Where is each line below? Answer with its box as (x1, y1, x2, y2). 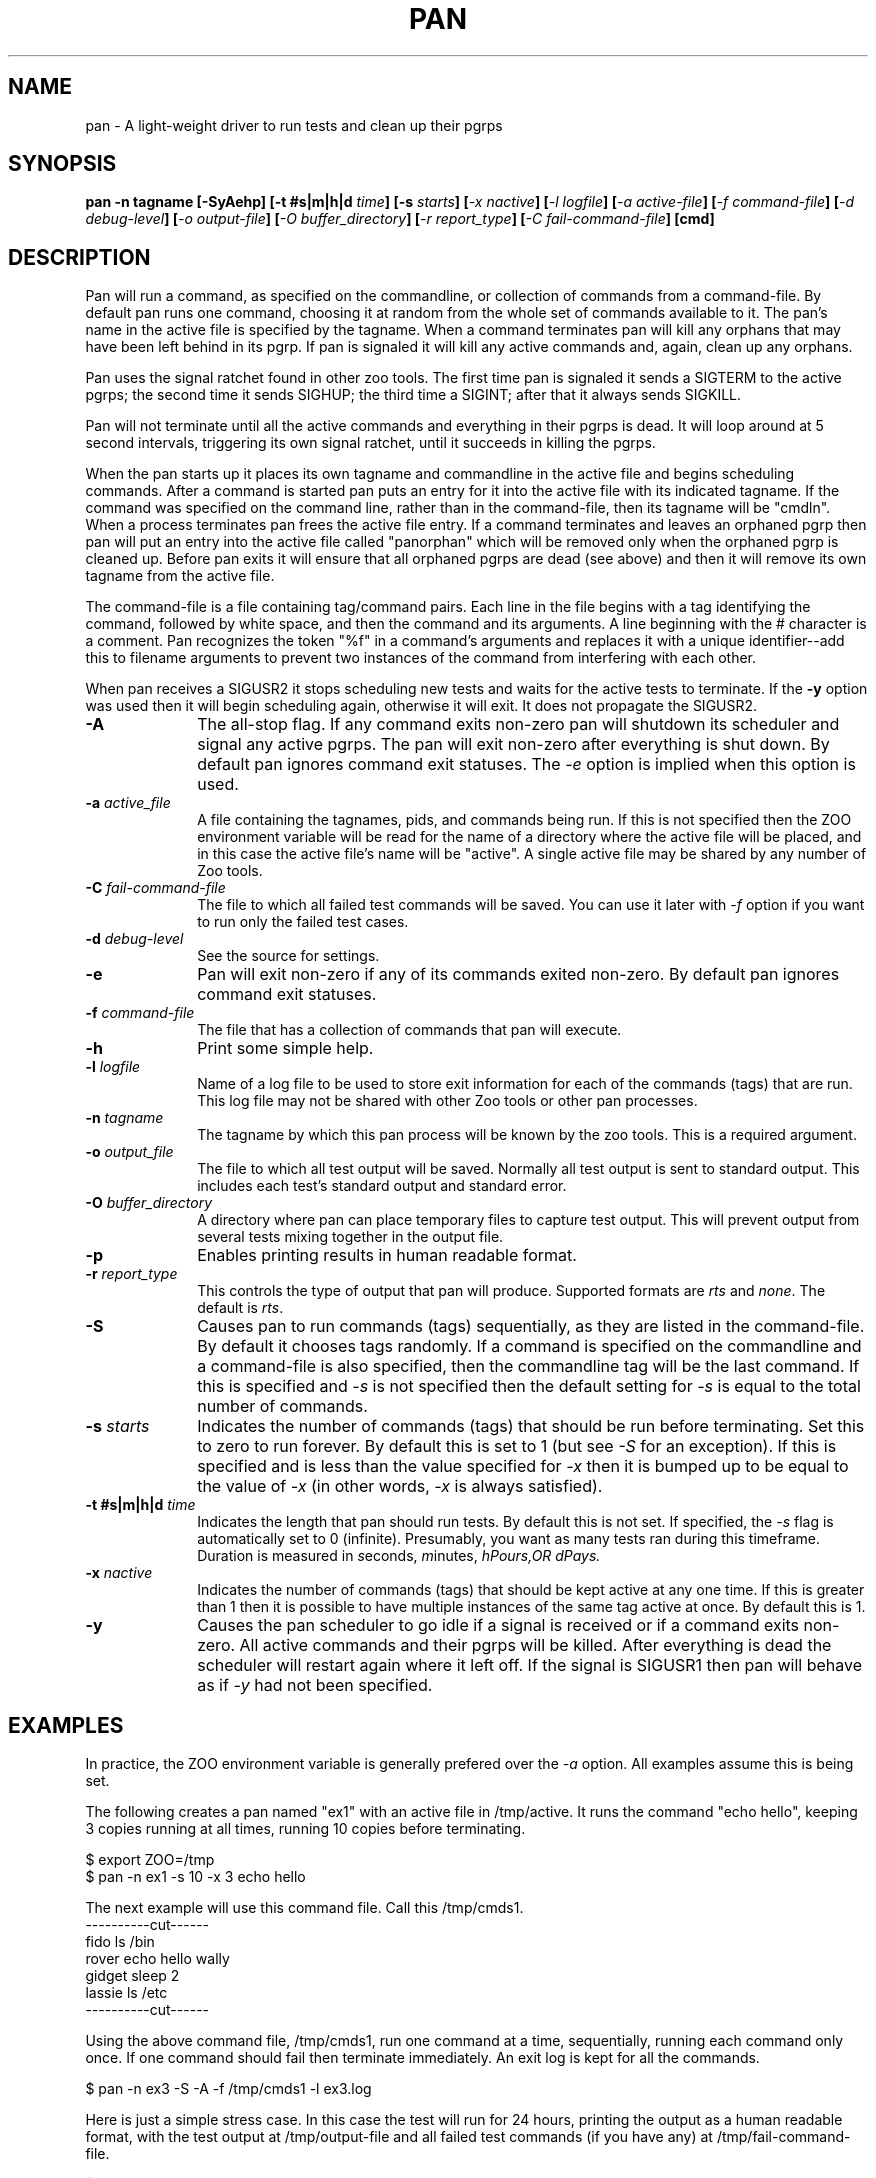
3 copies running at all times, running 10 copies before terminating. (85, 1820, 526, 1838)
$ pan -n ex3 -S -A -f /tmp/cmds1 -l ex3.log (85, 2080, 372, 2098)
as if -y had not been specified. (197, 1675, 433, 1696)
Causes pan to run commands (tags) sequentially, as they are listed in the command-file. (197, 1316, 865, 1337)
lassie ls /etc (85, 1984, 168, 2002)
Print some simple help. (197, 1038, 374, 1059)
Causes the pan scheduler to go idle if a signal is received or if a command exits (197, 1615, 800, 1636)
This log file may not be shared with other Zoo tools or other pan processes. (197, 1092, 698, 1110)
